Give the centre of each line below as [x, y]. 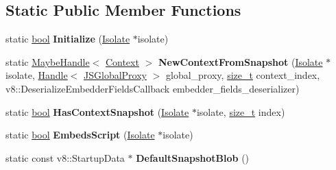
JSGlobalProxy [115, 75]
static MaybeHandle [48, 61]
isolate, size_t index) [241, 111]
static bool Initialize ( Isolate [68, 39]
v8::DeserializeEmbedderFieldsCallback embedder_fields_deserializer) [153, 88]
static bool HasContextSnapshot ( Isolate [97, 111]
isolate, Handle [37, 75]
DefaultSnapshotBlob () [193, 157]
